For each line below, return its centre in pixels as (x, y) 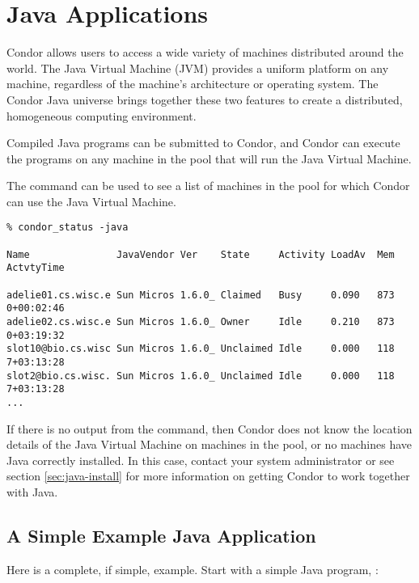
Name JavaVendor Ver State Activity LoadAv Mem (201, 254)
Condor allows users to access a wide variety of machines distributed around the (205, 52)
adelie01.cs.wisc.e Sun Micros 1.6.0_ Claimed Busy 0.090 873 (201, 295)
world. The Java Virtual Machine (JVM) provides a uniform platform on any (198, 68)
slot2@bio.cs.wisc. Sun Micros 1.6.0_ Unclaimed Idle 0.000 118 (201, 376)
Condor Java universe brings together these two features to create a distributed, (205, 99)
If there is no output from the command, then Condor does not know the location (209, 428)
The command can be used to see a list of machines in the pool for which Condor (208, 186)
